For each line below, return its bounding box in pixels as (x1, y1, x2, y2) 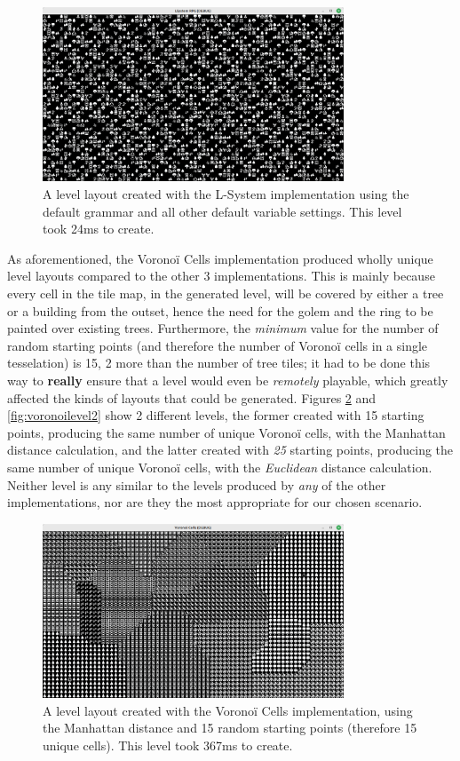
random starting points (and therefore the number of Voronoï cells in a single (7, 336, 428, 354)
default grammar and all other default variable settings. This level (43, 202, 402, 220)
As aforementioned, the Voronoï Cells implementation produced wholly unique (7, 249, 433, 267)
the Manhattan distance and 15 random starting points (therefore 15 (43, 718, 417, 737)
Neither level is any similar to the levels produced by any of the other (7, 475, 386, 494)
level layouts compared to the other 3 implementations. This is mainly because (7, 266, 435, 285)
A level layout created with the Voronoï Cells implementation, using (43, 701, 413, 719)
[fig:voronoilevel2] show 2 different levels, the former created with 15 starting (7, 406, 424, 424)
